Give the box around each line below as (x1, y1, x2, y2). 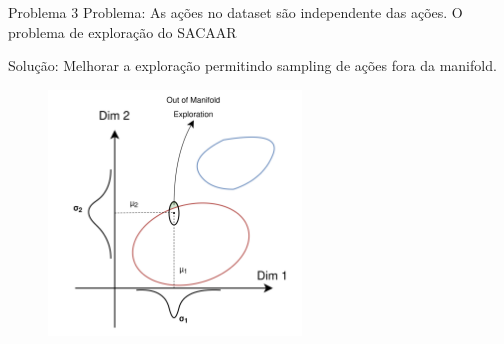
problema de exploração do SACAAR (8, 21, 237, 42)
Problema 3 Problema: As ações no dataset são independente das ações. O (8, 2, 463, 22)
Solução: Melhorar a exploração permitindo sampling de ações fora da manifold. (8, 55, 497, 76)
